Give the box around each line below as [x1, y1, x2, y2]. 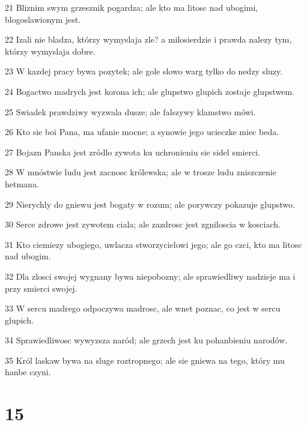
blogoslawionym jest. [5, 13, 81, 25]
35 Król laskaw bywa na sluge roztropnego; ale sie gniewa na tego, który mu [5, 354, 285, 366]
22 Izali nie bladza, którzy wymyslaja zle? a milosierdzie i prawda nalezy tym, [5, 33, 292, 46]
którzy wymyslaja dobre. [5, 44, 96, 57]
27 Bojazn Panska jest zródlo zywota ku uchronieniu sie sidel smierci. [5, 145, 261, 158]
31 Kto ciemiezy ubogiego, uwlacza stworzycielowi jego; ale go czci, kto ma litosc [5, 238, 302, 250]
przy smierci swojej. [5, 282, 78, 294]
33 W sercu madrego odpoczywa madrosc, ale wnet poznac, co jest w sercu [5, 302, 281, 315]
